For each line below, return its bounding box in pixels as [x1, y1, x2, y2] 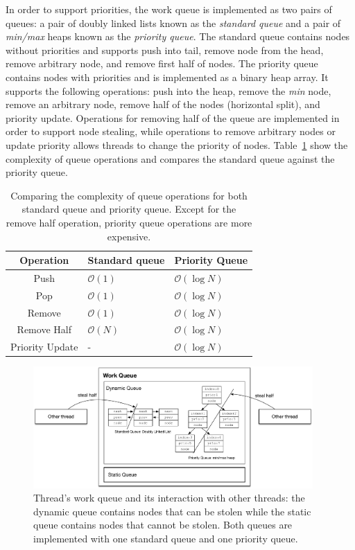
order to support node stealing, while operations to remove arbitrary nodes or [6, 124, 336, 139]
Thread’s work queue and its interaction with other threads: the [33, 490, 305, 505]
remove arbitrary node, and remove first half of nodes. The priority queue [6, 56, 318, 71]
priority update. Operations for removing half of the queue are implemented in [6, 110, 340, 125]
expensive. [107, 229, 151, 243]
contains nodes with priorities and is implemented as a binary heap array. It [6, 69, 329, 84]
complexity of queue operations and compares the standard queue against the [6, 151, 335, 166]
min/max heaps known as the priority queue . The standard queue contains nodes [6, 29, 350, 44]
